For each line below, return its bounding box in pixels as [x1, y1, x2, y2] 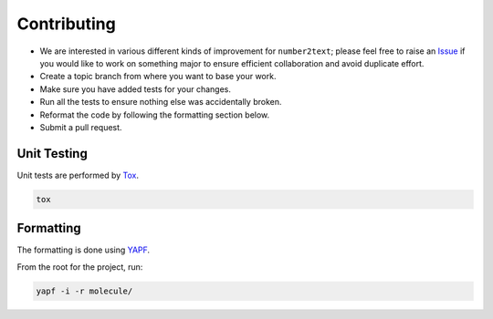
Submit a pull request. [39, 121, 122, 132]
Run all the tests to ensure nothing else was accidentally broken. [39, 97, 282, 108]
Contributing [16, 14, 116, 34]
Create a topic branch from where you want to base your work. [39, 71, 277, 82]
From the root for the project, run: [16, 261, 143, 273]
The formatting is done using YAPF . [16, 244, 151, 255]
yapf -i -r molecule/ [36, 285, 133, 296]
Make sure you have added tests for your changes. [39, 83, 232, 95]
